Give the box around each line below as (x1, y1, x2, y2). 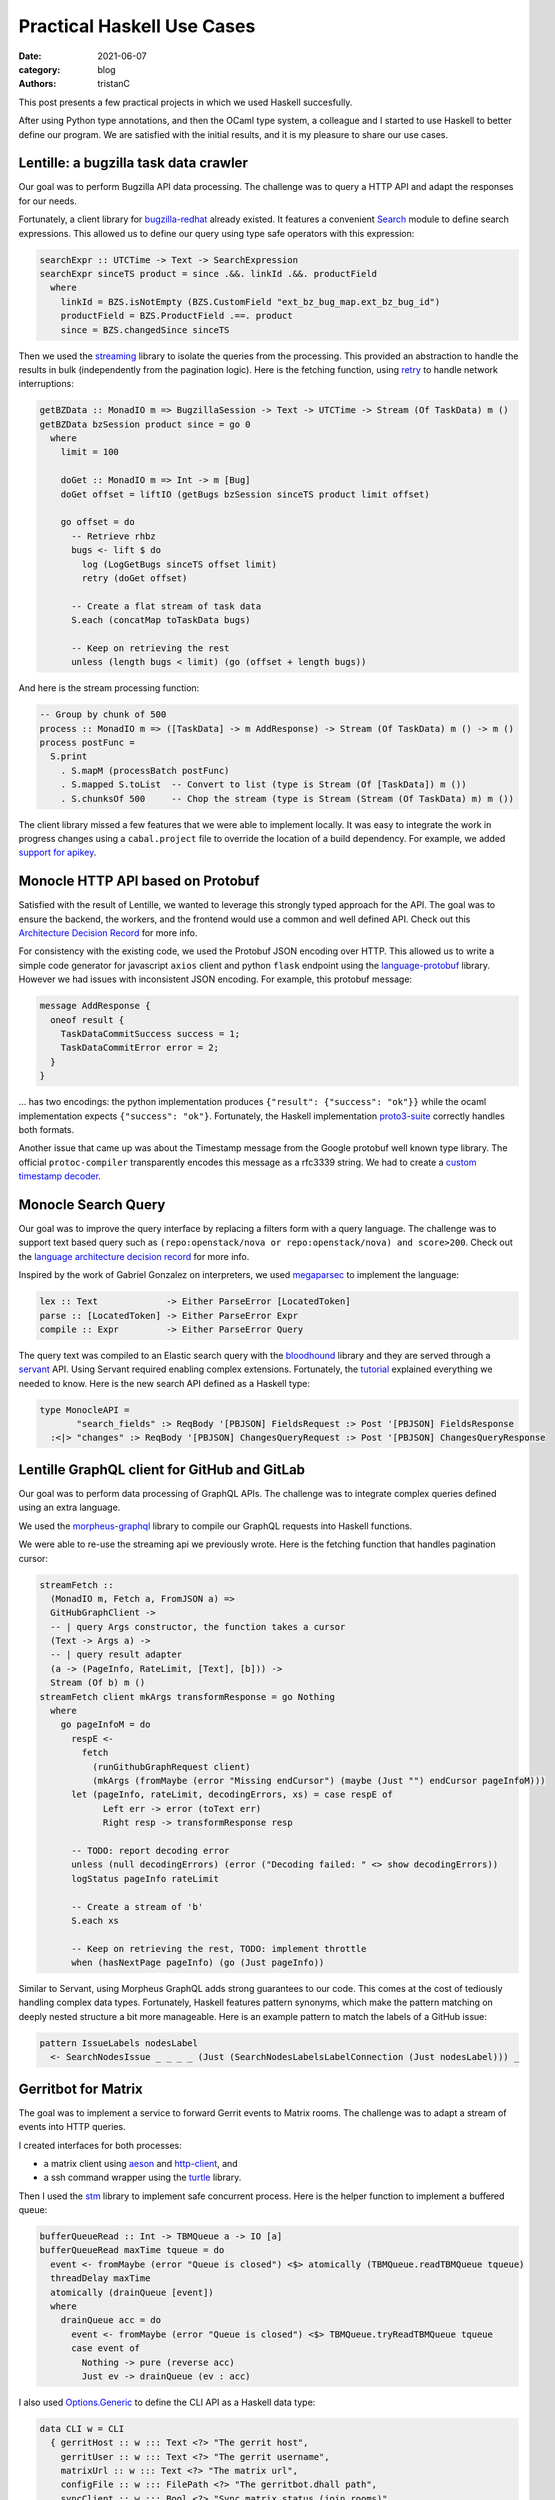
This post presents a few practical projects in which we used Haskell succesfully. (18, 96, 353, 108)
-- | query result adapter (50, 1649, 183, 1660)
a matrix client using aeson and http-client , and (43, 2157, 239, 2169)
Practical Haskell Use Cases (18, 15, 256, 37)
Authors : (18, 78, 57, 90)
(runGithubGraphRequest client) (91, 1761, 251, 1772)
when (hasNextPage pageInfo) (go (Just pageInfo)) (71, 1957, 325, 1969)
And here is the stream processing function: (18, 682, 200, 694)
